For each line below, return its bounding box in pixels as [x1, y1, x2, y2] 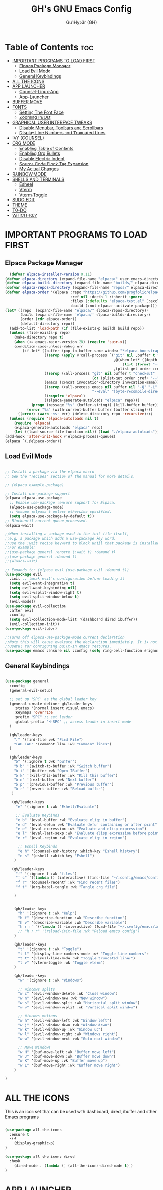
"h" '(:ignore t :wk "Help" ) [17, 911, 77, 916]
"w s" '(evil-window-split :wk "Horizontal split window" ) [17, 1000, 140, 1005]
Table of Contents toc [5, 41, 94, 52]
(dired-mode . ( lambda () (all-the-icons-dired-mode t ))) [14, 1163, 133, 1168]
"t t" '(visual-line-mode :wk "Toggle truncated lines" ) [17, 956, 136, 960]
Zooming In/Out [19, 114, 51, 120]
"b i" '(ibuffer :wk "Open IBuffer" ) [14, 768, 90, 773]
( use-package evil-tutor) [5, 626, 57, 631]
